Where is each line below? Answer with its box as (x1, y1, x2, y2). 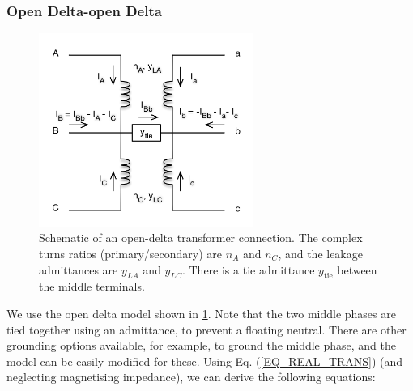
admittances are (39, 261, 118, 278)
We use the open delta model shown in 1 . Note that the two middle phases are (6, 305, 396, 321)
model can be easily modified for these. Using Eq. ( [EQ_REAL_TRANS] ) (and (6, 352, 403, 369)
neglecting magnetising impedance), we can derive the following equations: (6, 368, 376, 385)
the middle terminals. (39, 278, 145, 295)
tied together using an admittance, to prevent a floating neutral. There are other (6, 321, 407, 338)
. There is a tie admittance (181, 261, 315, 278)
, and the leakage (278, 245, 363, 262)
